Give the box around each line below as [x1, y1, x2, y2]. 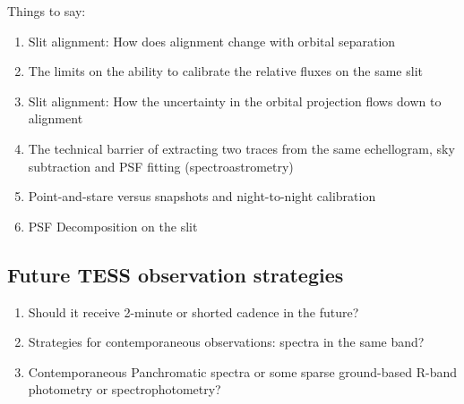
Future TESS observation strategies [7, 260, 344, 288]
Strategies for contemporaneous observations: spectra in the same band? [28, 332, 425, 351]
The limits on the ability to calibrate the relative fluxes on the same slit [28, 62, 423, 80]
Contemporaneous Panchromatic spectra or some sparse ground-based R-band [28, 362, 458, 381]
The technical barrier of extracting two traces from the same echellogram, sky [28, 139, 455, 157]
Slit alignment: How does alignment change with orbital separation [28, 31, 396, 50]
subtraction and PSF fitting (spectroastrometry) [28, 156, 294, 175]
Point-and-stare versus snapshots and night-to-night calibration [28, 187, 376, 206]
